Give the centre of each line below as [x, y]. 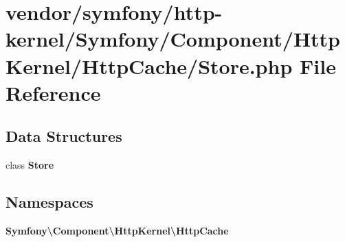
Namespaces [49, 202]
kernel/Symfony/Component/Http [173, 39]
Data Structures [64, 136]
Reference [53, 92]
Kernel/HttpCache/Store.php [149, 65]
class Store [30, 165]
